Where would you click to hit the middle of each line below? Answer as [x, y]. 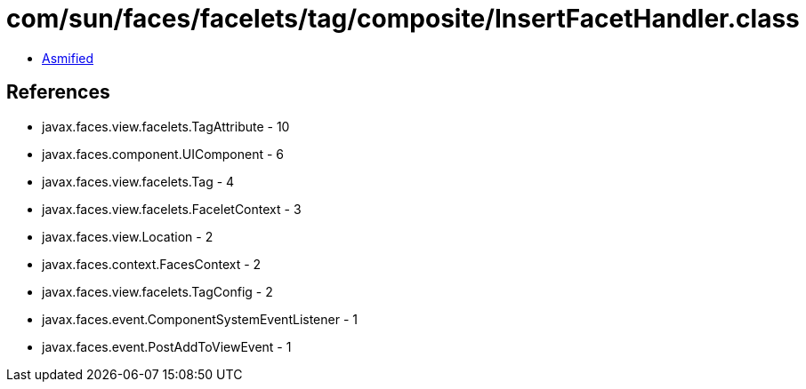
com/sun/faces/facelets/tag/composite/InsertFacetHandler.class [403, 19]
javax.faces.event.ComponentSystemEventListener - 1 [200, 319]
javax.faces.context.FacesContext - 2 [152, 264]
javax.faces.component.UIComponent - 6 [163, 154]
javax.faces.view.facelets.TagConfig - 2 [157, 291]
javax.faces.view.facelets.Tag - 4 [138, 181]
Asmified [68, 58]
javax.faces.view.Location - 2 [128, 236]
